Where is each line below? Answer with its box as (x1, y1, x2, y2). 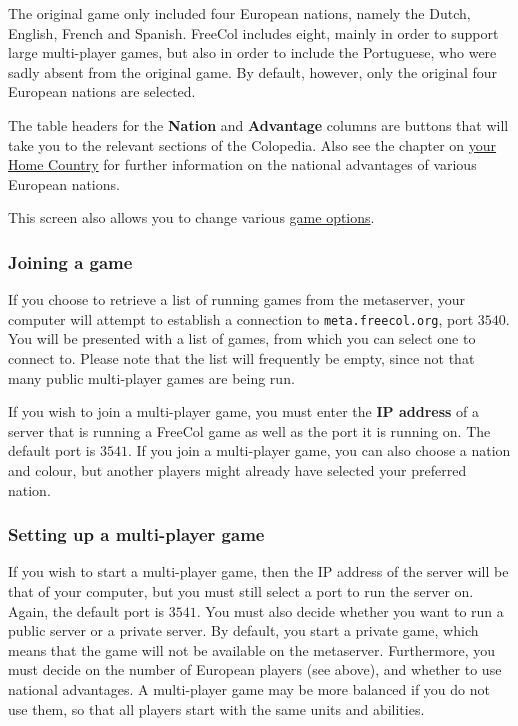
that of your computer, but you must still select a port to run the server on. (8, 580, 474, 601)
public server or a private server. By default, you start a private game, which (8, 620, 479, 641)
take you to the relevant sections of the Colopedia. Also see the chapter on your (8, 134, 497, 155)
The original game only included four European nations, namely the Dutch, (8, 3, 471, 23)
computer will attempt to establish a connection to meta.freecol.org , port (8, 308, 474, 329)
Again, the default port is (8, 600, 165, 621)
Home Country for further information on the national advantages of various (8, 154, 477, 175)
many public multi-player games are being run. (8, 367, 295, 388)
